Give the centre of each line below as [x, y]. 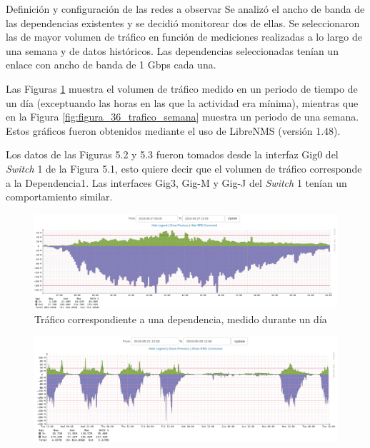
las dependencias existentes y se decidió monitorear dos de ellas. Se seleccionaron [183, 22]
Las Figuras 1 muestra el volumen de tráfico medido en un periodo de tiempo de [182, 88]
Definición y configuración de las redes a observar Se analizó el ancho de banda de [185, 9]
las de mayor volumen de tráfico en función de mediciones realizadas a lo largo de [184, 37]
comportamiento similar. [59, 197]
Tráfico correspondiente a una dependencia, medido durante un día [181, 319]
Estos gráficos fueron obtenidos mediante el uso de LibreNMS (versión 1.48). [173, 130]
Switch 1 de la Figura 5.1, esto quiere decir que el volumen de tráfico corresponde [184, 168]
